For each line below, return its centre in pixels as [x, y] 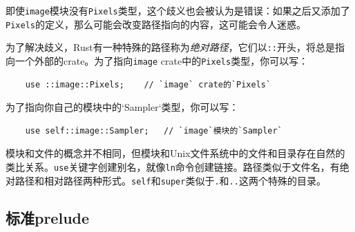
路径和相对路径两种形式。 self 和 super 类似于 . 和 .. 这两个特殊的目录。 [170, 180]
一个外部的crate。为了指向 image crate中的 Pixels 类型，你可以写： [162, 60]
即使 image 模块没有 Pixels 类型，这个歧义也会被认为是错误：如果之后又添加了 [178, 10]
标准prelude [48, 217]
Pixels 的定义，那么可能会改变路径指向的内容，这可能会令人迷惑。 [156, 24]
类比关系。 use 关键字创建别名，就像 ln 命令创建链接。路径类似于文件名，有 [173, 167]
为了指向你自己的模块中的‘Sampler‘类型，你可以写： [122, 107]
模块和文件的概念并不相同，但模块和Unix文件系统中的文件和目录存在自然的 [175, 153]
